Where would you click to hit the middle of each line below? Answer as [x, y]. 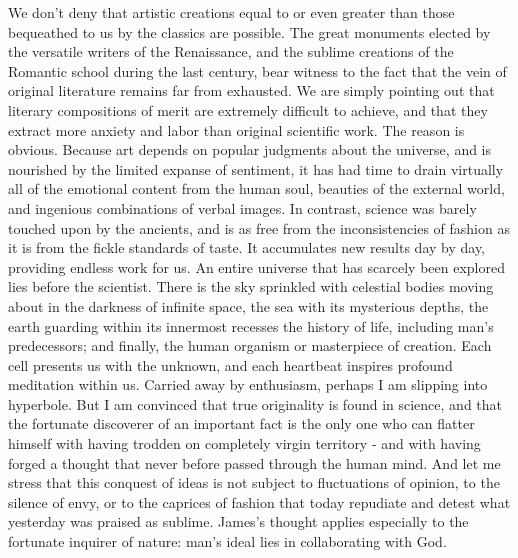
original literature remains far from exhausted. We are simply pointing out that [251, 90]
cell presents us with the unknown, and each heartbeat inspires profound [230, 364]
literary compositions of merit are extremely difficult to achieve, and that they [248, 109]
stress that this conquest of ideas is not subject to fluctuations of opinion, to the [254, 482]
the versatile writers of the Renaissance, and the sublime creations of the [231, 51]
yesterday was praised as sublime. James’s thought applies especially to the [238, 521]
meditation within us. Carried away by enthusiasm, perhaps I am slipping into [248, 384]
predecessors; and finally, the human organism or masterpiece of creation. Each [250, 345]
